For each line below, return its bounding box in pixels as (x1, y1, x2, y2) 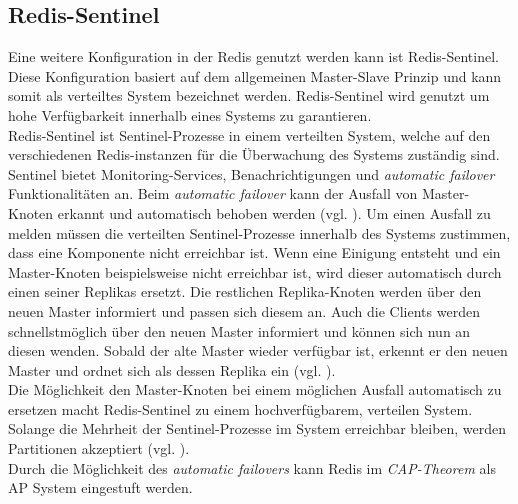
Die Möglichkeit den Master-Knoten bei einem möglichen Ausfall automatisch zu (8, 379, 502, 400)
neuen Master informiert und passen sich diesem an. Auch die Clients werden (8, 300, 480, 321)
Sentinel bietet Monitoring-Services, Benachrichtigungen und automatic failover (8, 163, 495, 184)
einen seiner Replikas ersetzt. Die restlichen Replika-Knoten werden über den (8, 281, 482, 302)
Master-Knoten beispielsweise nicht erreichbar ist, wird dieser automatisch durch (8, 261, 502, 282)
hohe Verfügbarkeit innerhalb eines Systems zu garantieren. (8, 104, 372, 125)
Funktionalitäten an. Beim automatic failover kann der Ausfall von (8, 183, 418, 204)
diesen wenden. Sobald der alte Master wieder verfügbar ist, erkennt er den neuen (8, 340, 508, 361)
